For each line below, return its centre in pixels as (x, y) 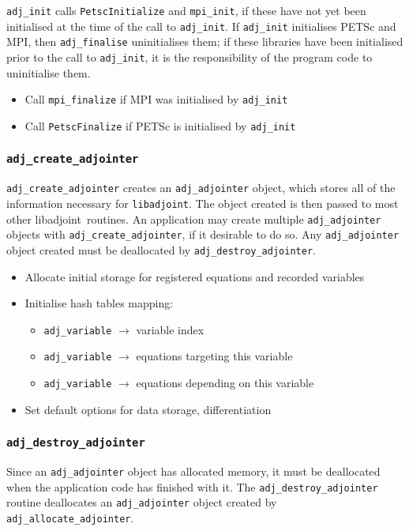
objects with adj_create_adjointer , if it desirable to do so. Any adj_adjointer (203, 234)
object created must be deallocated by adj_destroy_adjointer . (161, 249)
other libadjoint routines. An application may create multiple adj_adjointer (194, 218)
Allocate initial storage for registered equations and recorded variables (195, 276)
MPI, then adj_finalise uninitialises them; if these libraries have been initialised (205, 41)
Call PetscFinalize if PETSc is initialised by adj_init (160, 125)
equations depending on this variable (225, 383)
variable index (170, 329)
